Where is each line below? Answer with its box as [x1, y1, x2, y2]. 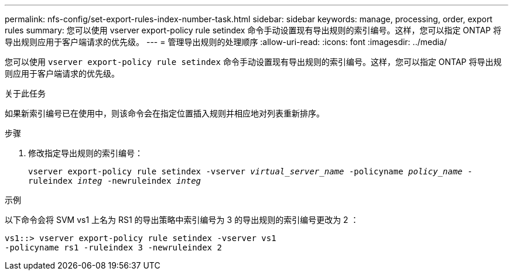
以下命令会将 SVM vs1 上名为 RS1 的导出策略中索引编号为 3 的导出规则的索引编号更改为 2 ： [5, 215, 359, 225]
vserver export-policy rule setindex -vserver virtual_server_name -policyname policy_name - [28, 167, 473, 176]
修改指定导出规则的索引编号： [28, 148, 143, 158]
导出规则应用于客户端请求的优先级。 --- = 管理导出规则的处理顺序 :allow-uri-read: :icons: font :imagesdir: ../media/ [5, 37, 447, 47]
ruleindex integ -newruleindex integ [28, 176, 201, 185]
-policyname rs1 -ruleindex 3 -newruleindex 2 [5, 243, 222, 252]
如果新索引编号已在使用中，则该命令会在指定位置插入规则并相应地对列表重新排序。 [5, 108, 324, 118]
